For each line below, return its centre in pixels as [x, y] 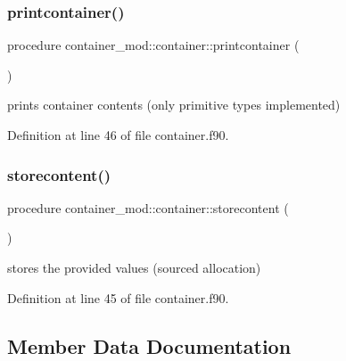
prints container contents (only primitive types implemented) [174, 105]
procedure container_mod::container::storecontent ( [148, 207]
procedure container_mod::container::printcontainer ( [153, 45]
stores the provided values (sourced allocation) [134, 267]
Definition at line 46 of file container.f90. [118, 135]
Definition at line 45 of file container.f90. [118, 297]
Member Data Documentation [149, 345]
